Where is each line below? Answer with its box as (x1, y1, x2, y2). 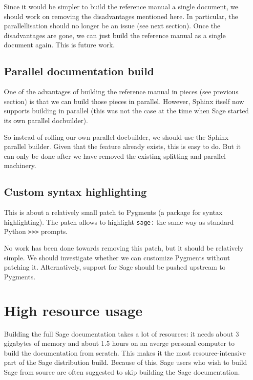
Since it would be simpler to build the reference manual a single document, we (4, 1, 238, 11)
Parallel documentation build (4, 63, 154, 79)
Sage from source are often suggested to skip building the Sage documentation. (4, 366, 240, 377)
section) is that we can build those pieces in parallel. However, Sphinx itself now (4, 96, 244, 106)
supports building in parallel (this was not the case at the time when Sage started (4, 106, 249, 116)
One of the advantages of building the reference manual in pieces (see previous (4, 86, 238, 97)
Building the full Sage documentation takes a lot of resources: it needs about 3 (4, 328, 239, 338)
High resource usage (4, 300, 143, 320)
